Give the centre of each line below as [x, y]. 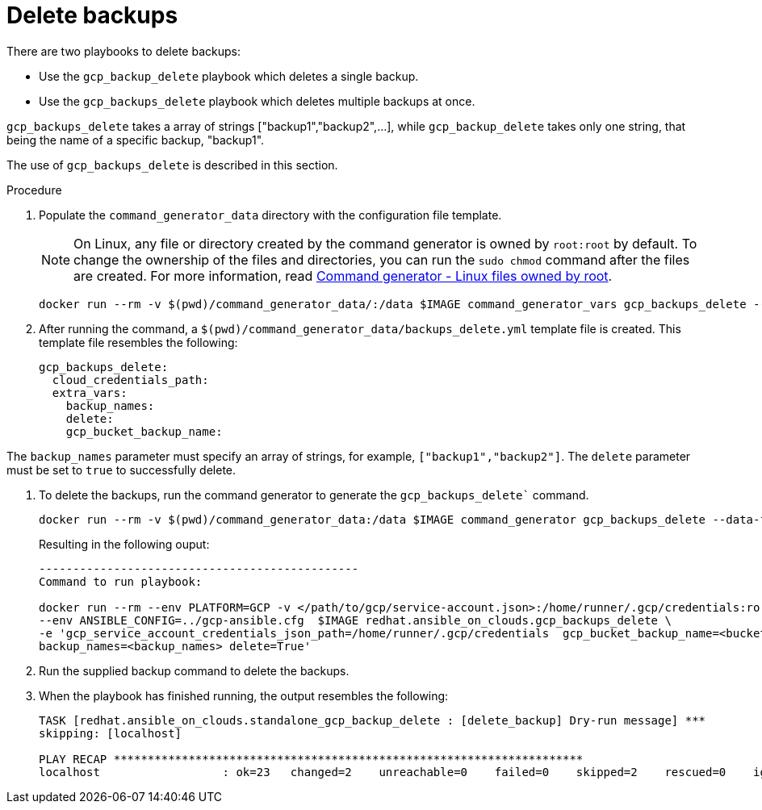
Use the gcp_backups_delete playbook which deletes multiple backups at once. [257, 101]
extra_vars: [90, 392]
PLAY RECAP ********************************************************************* [311, 759]
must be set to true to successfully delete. [121, 470]
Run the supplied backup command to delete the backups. [194, 670]
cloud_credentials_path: [130, 380]
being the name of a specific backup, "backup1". [136, 140]
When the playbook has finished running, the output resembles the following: [244, 695]
